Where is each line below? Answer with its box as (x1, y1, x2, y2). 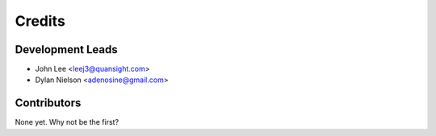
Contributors (15, 97, 82, 110)
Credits (15, 12, 66, 30)
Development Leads (15, 43, 119, 56)
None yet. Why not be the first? (15, 117, 119, 127)
